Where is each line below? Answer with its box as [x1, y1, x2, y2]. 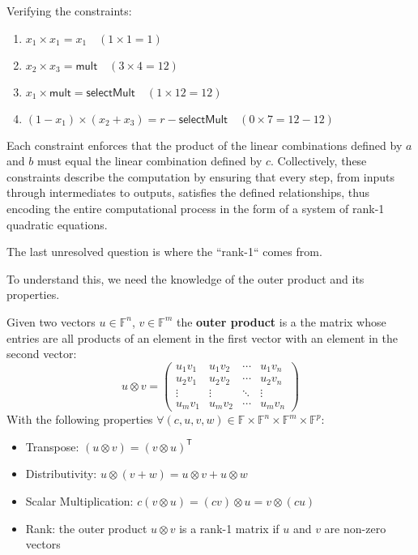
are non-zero [324, 519, 386, 536]
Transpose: [25, 438, 79, 455]
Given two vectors [6, 313, 96, 330]
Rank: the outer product [25, 519, 147, 536]
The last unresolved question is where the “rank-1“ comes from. [6, 243, 322, 260]
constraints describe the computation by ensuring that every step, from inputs [6, 168, 395, 185]
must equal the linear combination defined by [36, 152, 262, 169]
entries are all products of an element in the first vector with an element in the [6, 329, 398, 346]
